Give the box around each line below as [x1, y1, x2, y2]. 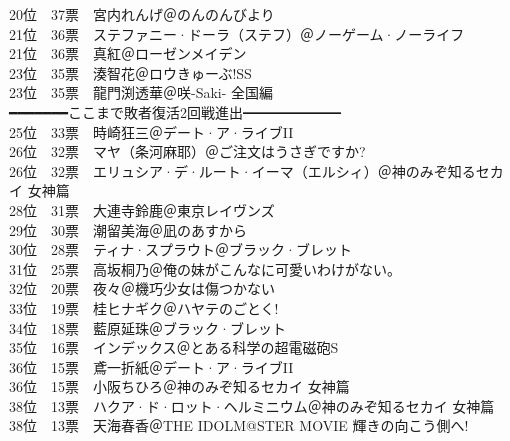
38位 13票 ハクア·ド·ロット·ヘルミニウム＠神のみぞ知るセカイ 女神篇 [9, 395, 495, 416]
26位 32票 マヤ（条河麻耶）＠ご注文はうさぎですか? [9, 141, 366, 162]
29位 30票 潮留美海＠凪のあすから [9, 219, 247, 240]
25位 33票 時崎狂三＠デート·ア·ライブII [9, 121, 294, 142]
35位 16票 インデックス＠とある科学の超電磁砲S [9, 337, 339, 358]
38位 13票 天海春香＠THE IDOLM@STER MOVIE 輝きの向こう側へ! [9, 415, 469, 436]
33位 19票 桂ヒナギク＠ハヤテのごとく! [9, 297, 279, 318]
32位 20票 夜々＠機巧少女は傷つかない [9, 278, 275, 299]
